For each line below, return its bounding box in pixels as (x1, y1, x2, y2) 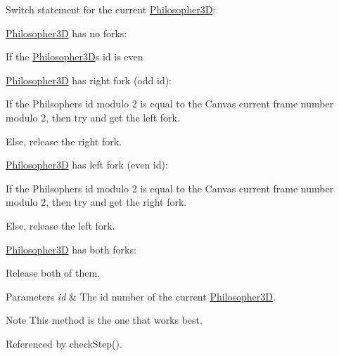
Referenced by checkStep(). (6, 336, 122, 350)
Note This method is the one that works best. (6, 312, 203, 327)
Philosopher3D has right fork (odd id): (6, 72, 172, 87)
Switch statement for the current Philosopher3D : (6, 2, 216, 16)
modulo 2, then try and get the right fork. (6, 195, 187, 209)
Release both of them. (6, 265, 101, 280)
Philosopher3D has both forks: (6, 242, 136, 256)
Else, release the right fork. (6, 133, 122, 148)
